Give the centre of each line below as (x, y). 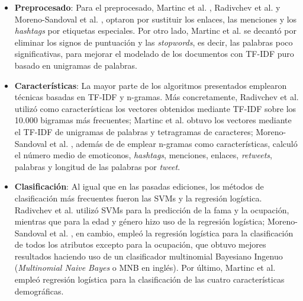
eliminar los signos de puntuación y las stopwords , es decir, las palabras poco (154, 42)
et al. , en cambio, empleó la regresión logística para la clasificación (171, 233)
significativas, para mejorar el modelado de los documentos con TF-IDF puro (154, 54)
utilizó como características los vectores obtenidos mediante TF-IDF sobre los (155, 108)
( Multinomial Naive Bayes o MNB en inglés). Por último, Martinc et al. (145, 268)
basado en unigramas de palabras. (76, 65)
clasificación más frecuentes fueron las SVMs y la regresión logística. (138, 198)
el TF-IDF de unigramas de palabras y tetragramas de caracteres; (134, 131)
